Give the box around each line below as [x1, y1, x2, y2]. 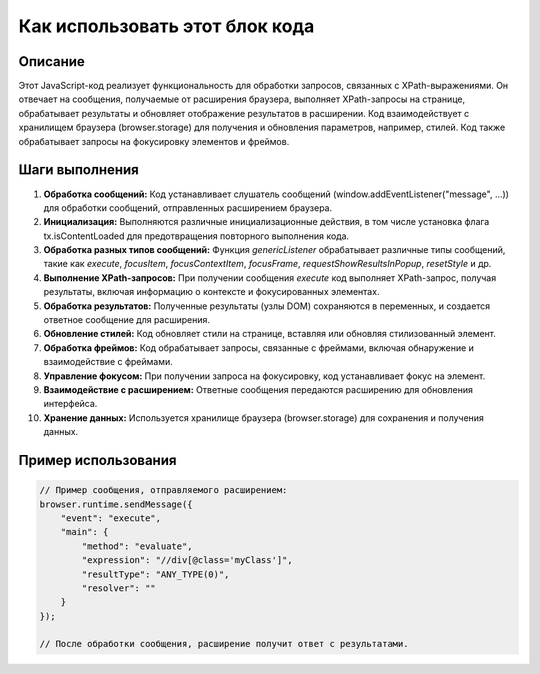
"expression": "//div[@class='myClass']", [81, 555, 294, 566]
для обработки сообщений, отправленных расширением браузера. [43, 201, 333, 214]
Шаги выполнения [18, 161, 139, 179]
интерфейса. [43, 398, 98, 410]
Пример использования [18, 451, 177, 469]
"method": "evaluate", [81, 540, 194, 552]
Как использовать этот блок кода [18, 15, 315, 37]
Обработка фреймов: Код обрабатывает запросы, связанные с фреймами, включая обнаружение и [43, 341, 475, 354]
